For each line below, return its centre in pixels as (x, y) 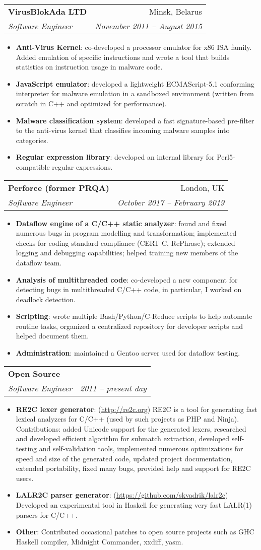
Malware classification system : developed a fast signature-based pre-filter (135, 120)
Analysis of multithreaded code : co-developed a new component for (127, 279)
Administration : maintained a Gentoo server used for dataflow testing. (128, 353)
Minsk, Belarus (175, 11)
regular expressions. (82, 166)
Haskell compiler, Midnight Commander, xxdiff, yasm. (100, 541)
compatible (33, 166)
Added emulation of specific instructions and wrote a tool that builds (123, 57)
